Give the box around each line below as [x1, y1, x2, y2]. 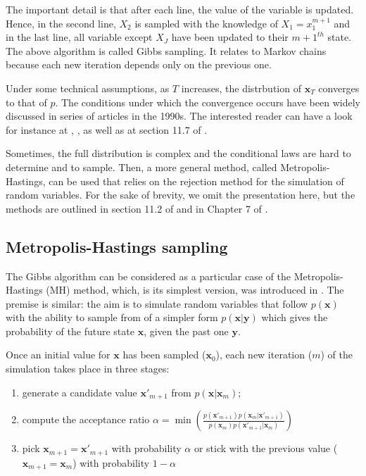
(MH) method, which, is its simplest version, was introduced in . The [46, 282, 344, 297]
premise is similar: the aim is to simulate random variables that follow [6, 296, 308, 311]
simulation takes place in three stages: [6, 361, 170, 376]
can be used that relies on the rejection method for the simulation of [49, 173, 344, 188]
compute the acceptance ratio [22, 412, 150, 427]
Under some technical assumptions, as [6, 80, 170, 95]
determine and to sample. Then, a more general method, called [6, 159, 277, 174]
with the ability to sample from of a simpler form [6, 310, 218, 325]
